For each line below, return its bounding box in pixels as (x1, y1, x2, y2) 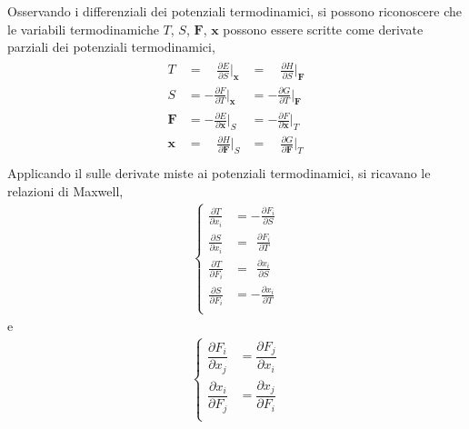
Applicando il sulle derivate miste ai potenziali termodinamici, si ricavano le (7, 164, 431, 183)
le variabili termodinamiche (7, 19, 159, 38)
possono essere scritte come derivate (223, 19, 424, 38)
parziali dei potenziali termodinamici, (7, 37, 215, 56)
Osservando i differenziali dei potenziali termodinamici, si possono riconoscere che (7, 2, 462, 20)
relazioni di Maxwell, (7, 181, 124, 200)
